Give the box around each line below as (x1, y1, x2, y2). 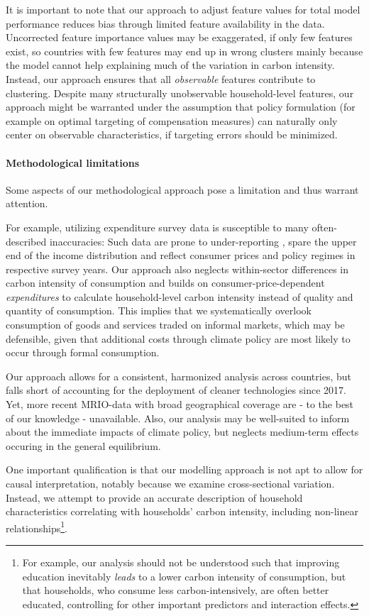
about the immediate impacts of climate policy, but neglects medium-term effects (6, 424, 359, 439)
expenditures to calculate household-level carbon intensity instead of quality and (6, 289, 353, 304)
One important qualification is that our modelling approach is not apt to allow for (6, 462, 363, 477)
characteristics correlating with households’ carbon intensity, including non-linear (6, 504, 358, 519)
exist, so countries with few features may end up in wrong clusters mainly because (6, 43, 363, 58)
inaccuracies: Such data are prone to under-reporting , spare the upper (49, 233, 357, 248)
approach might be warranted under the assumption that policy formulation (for (6, 99, 356, 114)
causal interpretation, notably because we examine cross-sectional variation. (6, 476, 335, 491)
